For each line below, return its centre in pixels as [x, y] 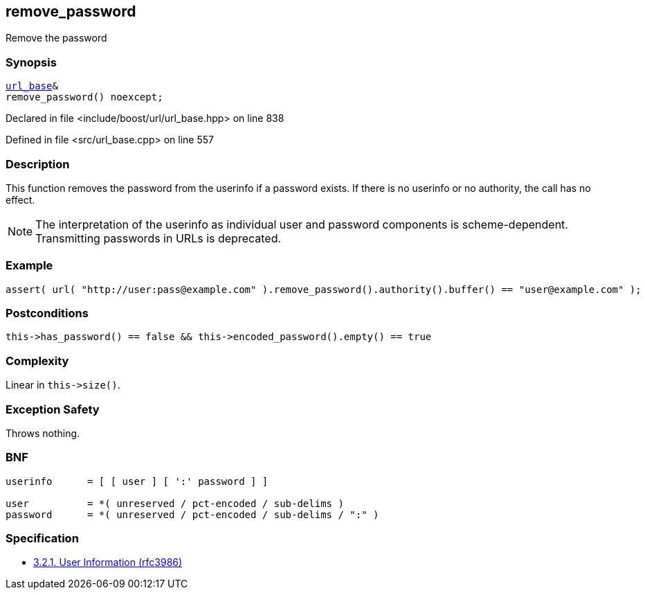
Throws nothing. [43, 433]
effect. [20, 199]
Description [38, 164]
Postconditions [47, 313]
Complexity [37, 361]
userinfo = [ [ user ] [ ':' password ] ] [137, 481]
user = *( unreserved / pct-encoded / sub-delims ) [175, 503]
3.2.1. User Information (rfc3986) [108, 562]
